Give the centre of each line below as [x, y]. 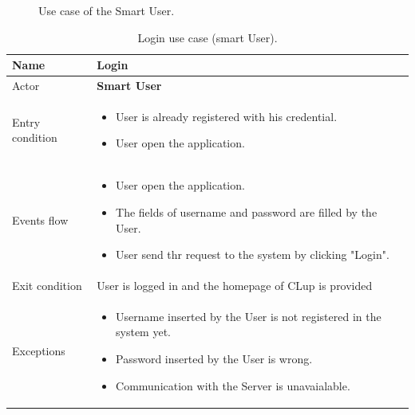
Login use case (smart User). [207, 37]
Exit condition [47, 285]
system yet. [143, 332]
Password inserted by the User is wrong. [214, 358]
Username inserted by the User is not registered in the [249, 316]
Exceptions [39, 351]
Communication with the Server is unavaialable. [233, 385]
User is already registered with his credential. [227, 116]
